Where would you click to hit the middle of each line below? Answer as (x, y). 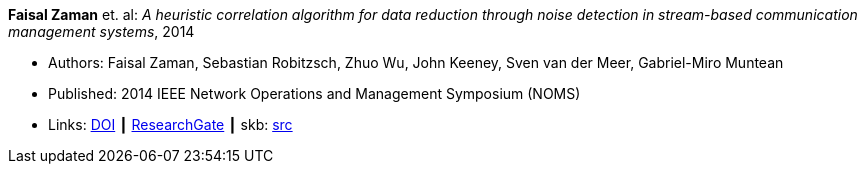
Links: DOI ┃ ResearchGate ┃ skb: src (170, 124)
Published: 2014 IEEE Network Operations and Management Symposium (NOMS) (314, 93)
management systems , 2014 (101, 31)
